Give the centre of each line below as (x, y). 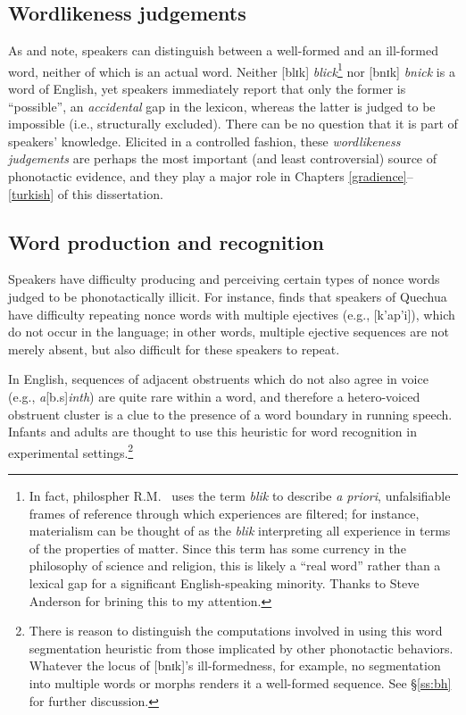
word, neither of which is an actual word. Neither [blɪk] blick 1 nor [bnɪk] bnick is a (232, 70)
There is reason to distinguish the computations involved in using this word (236, 631)
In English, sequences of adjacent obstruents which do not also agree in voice (218, 379)
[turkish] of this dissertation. (86, 193)
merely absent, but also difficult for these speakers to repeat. (174, 349)
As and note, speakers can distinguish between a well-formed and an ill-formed (223, 50)
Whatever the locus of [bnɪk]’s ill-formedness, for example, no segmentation (235, 665)
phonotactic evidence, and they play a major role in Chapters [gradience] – (211, 176)
